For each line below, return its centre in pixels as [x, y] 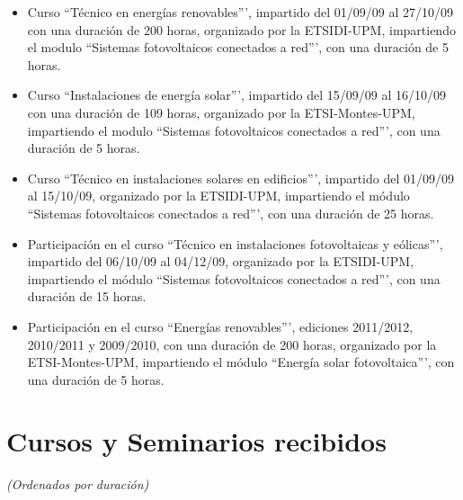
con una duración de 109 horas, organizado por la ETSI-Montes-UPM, [221, 112]
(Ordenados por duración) [78, 484]
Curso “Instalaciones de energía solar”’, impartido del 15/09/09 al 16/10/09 [236, 95]
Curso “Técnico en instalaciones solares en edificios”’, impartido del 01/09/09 [241, 178]
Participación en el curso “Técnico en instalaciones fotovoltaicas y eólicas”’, [235, 243]
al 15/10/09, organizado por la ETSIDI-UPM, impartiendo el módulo [218, 196]
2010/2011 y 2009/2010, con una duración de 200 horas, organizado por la [232, 344]
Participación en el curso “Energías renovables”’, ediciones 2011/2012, [220, 326]
